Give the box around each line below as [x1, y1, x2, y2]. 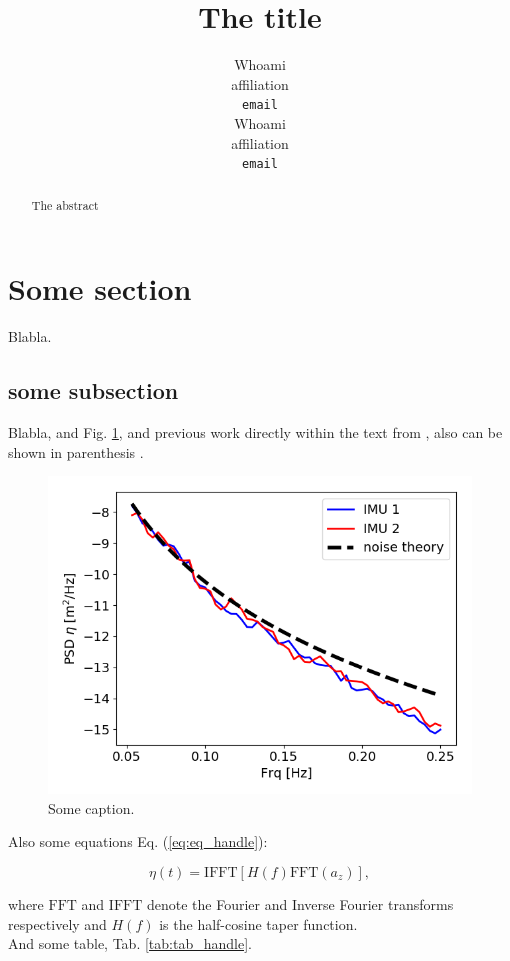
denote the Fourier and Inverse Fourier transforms [146, 893, 454, 914]
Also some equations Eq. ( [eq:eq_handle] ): [8, 831, 268, 852]
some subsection [8, 375, 179, 406]
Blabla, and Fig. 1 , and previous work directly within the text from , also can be [8, 422, 503, 442]
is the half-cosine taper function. [159, 913, 358, 934]
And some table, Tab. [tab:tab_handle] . [8, 933, 252, 954]
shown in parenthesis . [8, 441, 144, 462]
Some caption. [48, 797, 135, 818]
